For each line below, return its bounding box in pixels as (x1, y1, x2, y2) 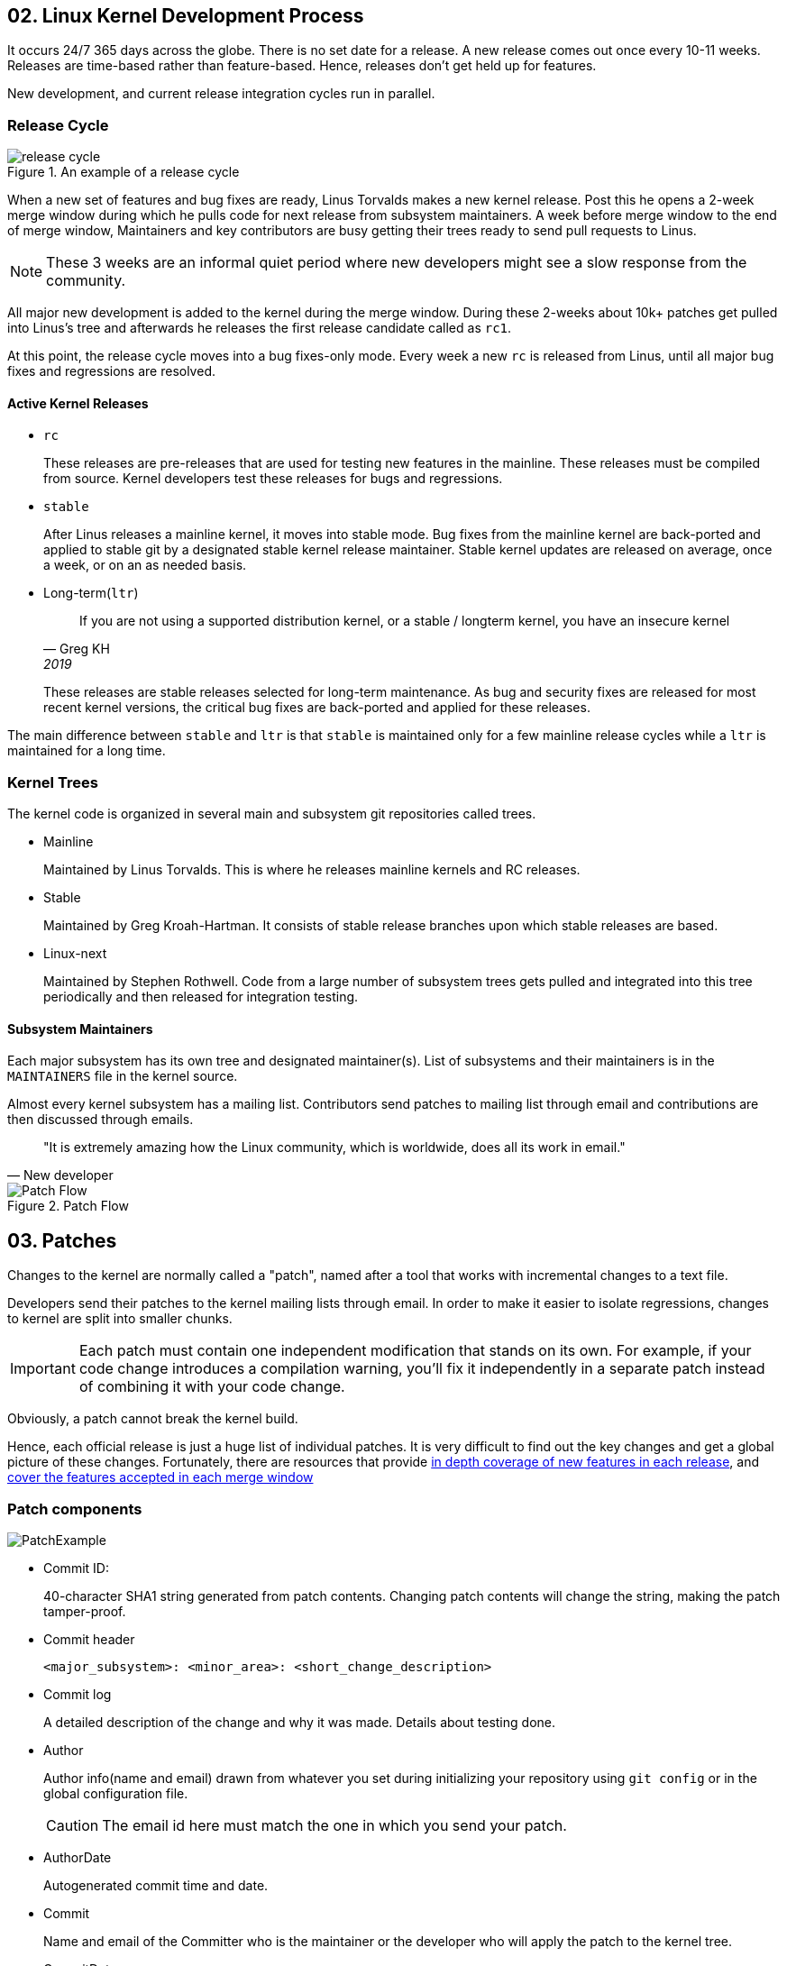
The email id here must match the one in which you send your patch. (102, 1815, 567, 1834)
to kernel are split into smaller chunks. (7, 1311, 233, 1327)
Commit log (43, 1686, 112, 1702)
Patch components (7, 1499, 142, 1518)
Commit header (43, 1631, 135, 1647)
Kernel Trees (7, 773, 98, 791)
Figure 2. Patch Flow (7, 1198, 129, 1214)
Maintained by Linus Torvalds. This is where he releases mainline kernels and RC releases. (43, 862, 581, 878)
